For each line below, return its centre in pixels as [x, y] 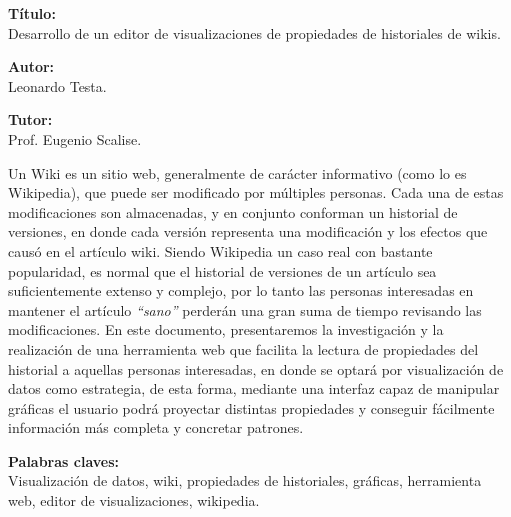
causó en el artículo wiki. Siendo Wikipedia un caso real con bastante [220, 250]
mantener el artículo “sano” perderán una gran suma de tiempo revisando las [245, 309]
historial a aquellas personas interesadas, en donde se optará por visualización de [256, 368]
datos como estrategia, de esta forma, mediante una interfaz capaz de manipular [254, 388]
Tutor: [30, 119]
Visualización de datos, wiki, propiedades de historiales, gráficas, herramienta [245, 480]
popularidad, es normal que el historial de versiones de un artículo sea [222, 270]
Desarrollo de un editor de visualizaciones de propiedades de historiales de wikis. [254, 32]
